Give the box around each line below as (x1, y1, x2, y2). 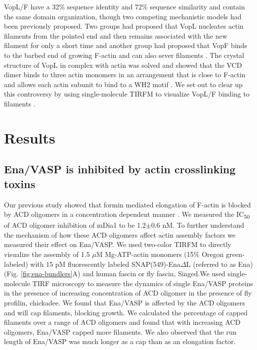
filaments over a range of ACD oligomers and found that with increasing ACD (4, 317, 241, 327)
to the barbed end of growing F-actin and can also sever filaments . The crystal (4, 50, 244, 60)
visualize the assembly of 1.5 (4, 249, 90, 259)
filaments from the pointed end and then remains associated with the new (4, 30, 227, 41)
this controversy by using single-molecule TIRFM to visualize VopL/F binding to (4, 89, 250, 99)
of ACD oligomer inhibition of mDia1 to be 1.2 (4, 220, 146, 230)
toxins (4, 176, 36, 191)
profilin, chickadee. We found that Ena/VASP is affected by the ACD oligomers (4, 297, 245, 307)
